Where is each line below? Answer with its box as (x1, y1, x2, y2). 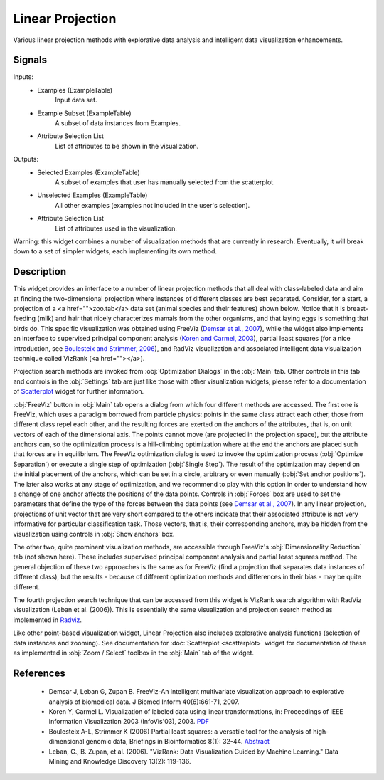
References (13, 667, 65, 679)
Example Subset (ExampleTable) (37, 109, 132, 117)
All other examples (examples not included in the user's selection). (55, 201, 250, 209)
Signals (13, 54, 48, 66)
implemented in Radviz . (13, 616, 82, 624)
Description (13, 265, 67, 278)
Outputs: (13, 155, 39, 164)
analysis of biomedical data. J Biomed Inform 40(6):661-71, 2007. (48, 697, 240, 706)
